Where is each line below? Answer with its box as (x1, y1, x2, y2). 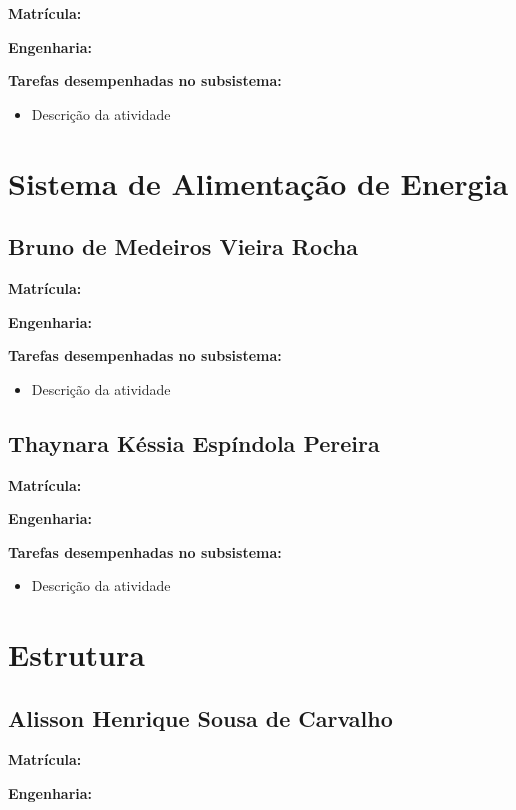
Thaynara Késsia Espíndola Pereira (8, 427, 380, 458)
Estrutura (8, 634, 145, 675)
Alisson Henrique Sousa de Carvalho (8, 702, 393, 733)
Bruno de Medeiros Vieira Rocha (8, 231, 358, 262)
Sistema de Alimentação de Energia (8, 162, 509, 203)
